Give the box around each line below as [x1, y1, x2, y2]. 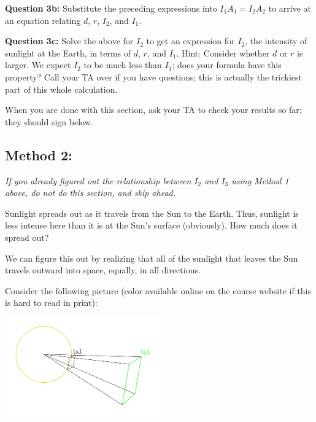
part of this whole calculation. [5, 82, 118, 95]
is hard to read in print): [5, 296, 98, 309]
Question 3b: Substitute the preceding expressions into [5, 2, 217, 14]
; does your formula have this [172, 58, 282, 71]
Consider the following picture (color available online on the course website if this [5, 284, 312, 297]
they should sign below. [5, 115, 93, 128]
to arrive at [268, 2, 311, 14]
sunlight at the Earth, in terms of [5, 46, 131, 59]
